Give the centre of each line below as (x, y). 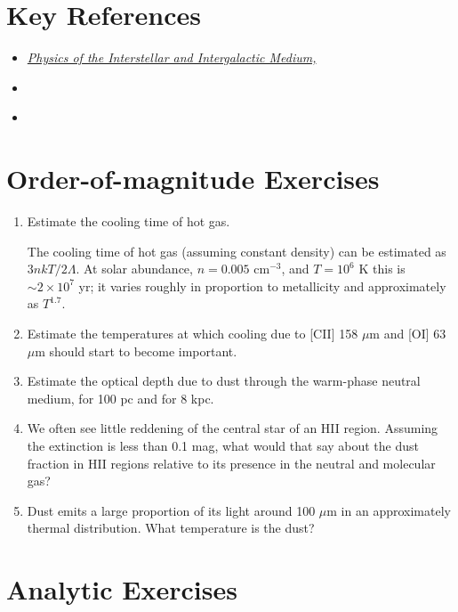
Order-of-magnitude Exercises (193, 179)
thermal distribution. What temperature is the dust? (171, 528)
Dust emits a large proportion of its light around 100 (171, 510)
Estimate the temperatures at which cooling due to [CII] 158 (193, 333)
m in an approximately (389, 510)
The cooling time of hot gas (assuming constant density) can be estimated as (237, 251)
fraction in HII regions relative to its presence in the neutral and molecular (231, 463)
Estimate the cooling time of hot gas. (129, 221)
